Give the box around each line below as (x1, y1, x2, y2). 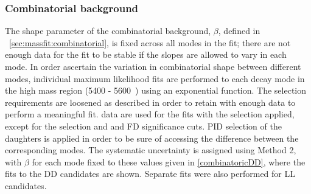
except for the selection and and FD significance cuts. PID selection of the (5, 119, 282, 132)
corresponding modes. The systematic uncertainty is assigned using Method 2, (5, 144, 296, 156)
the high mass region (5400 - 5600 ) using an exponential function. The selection (5, 84, 307, 97)
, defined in (218, 24, 260, 37)
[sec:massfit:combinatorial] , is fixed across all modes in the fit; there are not (9, 36, 291, 49)
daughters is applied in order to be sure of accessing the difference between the (5, 131, 299, 144)
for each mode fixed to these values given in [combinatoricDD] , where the (32, 155, 306, 168)
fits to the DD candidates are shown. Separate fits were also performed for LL (5, 167, 295, 180)
